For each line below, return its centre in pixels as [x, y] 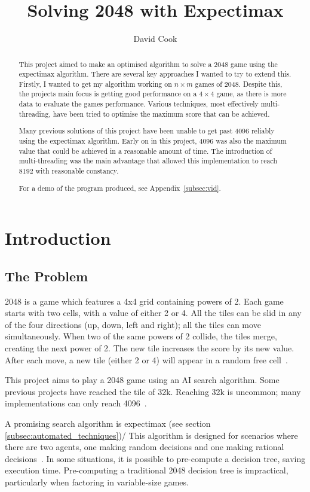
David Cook [155, 39]
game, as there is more [251, 94]
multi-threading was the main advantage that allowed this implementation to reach [148, 161]
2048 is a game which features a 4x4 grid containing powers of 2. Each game [144, 301]
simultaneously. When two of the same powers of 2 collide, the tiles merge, [141, 336]
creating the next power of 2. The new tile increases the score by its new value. [150, 347]
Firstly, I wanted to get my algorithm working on [95, 83]
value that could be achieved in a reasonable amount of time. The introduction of [145, 151]
